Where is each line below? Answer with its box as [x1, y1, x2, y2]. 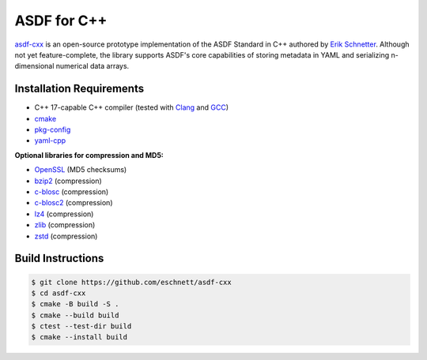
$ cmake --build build [31, 310, 119, 320]
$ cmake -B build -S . [31, 300, 119, 309]
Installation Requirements [14, 82, 145, 96]
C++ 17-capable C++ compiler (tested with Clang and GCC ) [34, 103, 229, 112]
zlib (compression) [34, 220, 96, 230]
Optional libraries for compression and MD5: [14, 150, 164, 159]
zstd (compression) [34, 231, 98, 241]
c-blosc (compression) [34, 186, 109, 197]
